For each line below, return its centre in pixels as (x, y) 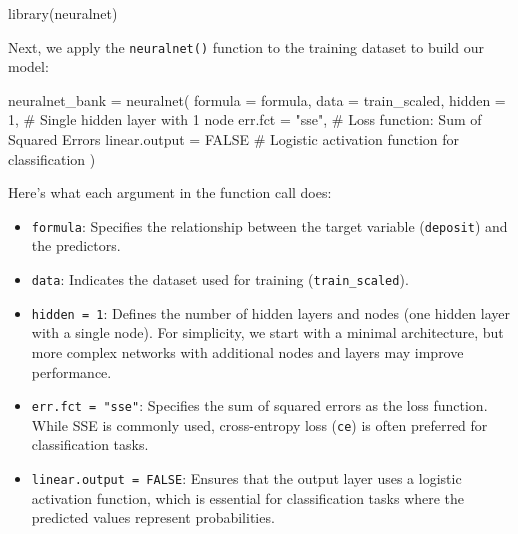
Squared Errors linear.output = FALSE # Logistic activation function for (234, 139)
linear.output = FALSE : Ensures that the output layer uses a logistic (246, 478)
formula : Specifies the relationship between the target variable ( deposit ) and (269, 225)
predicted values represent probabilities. (153, 517)
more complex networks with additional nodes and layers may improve (247, 351)
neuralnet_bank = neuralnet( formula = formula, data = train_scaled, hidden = (257, 99)
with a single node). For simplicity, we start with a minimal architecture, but (267, 332)
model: (28, 66)
